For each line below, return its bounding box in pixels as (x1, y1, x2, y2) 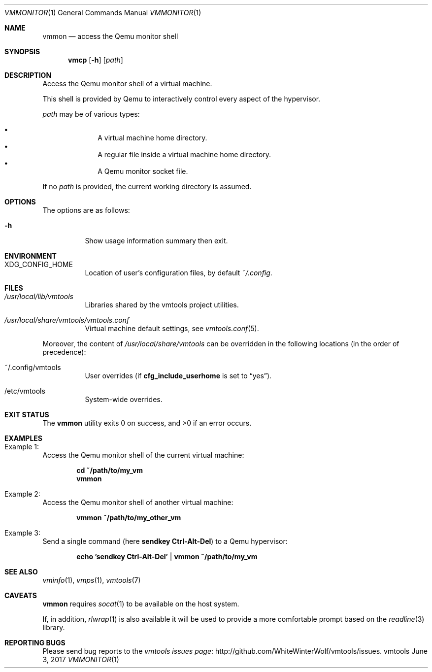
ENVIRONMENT (4, 252, 57, 260)
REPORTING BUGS (4, 638, 66, 647)
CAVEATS (4, 591, 37, 600)
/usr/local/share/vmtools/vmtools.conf (4, 316, 130, 324)
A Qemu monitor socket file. (98, 167, 188, 175)
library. (42, 623, 65, 632)
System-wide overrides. (85, 395, 163, 403)
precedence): (42, 348, 86, 356)
